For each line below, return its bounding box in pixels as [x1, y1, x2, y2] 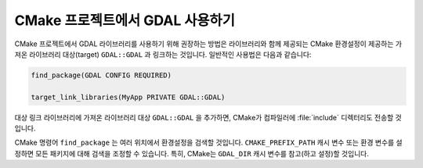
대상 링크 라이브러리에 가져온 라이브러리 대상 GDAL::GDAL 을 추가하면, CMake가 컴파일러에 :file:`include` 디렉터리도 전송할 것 [14, 113, 403, 122]
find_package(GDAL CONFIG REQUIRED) [31, 70, 172, 80]
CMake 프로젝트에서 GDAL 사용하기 [14, 12, 235, 29]
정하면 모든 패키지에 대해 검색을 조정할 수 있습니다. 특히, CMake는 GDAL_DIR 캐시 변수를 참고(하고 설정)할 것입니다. [14, 148, 370, 158]
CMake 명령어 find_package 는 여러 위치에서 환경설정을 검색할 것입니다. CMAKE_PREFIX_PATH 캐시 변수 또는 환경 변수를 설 [14, 138, 403, 148]
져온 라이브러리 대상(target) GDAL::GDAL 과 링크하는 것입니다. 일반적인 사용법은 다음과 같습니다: [14, 49, 312, 59]
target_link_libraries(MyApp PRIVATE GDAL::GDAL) [31, 92, 226, 102]
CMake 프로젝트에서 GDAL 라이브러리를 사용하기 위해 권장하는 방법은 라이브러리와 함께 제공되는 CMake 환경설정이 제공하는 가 [14, 39, 403, 48]
